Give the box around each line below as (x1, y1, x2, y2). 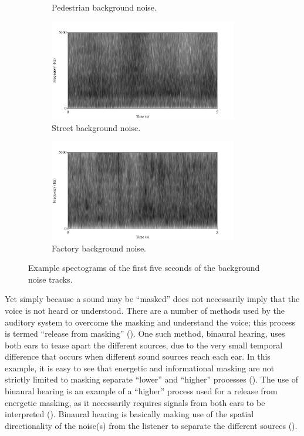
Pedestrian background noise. (52, 1, 157, 13)
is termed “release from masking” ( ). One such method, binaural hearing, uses (5, 327, 285, 340)
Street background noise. (52, 121, 141, 133)
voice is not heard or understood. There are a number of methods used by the (5, 304, 285, 316)
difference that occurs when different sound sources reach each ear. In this (5, 350, 271, 363)
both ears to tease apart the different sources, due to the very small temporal (5, 338, 283, 351)
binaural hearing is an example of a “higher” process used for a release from (5, 385, 278, 397)
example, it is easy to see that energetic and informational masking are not (5, 361, 275, 374)
